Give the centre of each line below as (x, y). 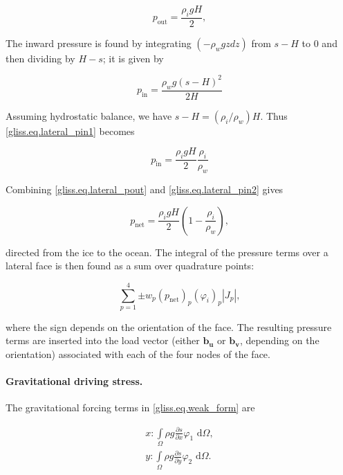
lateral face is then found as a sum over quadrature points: (130, 266)
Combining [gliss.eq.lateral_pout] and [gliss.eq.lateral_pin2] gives (145, 189)
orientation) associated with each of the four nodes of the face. (138, 354)
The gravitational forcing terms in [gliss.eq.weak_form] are (130, 407)
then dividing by (40, 58)
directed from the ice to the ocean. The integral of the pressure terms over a (167, 252)
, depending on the (279, 340)
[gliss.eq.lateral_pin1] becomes (70, 131)
